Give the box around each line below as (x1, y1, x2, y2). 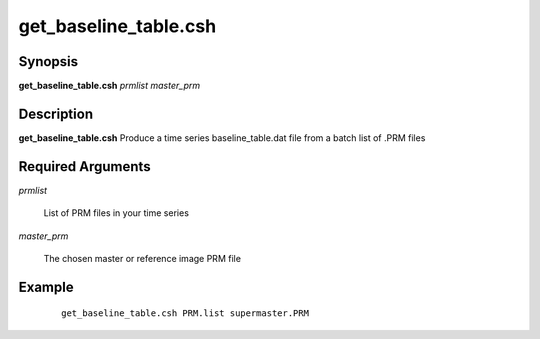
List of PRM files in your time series (43, 207, 190, 219)
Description (18, 105, 94, 122)
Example (18, 278, 74, 295)
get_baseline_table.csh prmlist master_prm (18, 80, 200, 92)
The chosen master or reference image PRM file (43, 253, 242, 265)
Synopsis (18, 53, 79, 70)
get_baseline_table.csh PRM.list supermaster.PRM (61, 308, 310, 319)
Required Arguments (18, 158, 151, 175)
